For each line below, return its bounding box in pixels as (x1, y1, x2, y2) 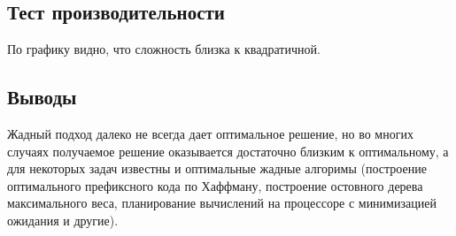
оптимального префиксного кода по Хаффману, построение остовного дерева (7, 176, 423, 194)
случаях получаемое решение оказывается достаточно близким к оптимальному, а (7, 141, 449, 160)
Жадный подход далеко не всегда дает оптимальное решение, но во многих (7, 125, 413, 142)
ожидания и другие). (7, 210, 119, 229)
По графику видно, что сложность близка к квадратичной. (7, 40, 321, 58)
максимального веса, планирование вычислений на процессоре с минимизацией (7, 194, 437, 212)
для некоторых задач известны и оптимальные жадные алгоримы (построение (7, 159, 427, 178)
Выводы (7, 83, 77, 110)
